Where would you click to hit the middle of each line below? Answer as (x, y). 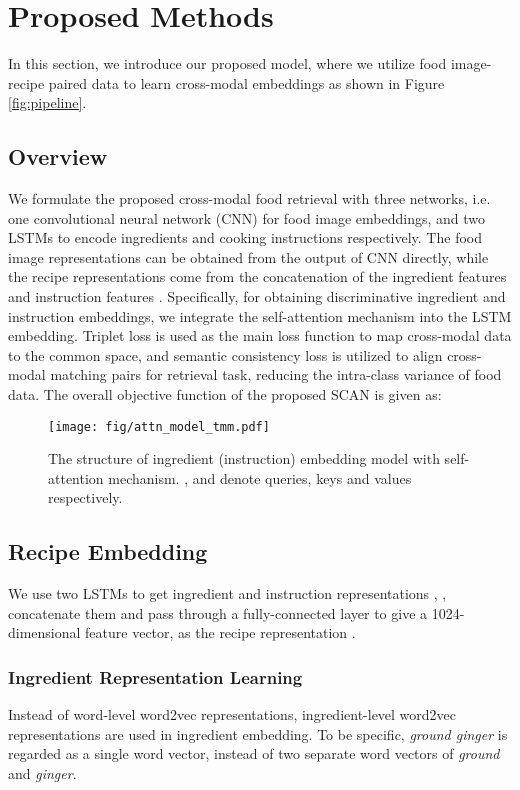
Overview (58, 156)
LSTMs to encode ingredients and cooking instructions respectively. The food (245, 237)
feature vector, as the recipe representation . (220, 632)
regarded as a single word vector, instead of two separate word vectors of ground (254, 753)
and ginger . (42, 773)
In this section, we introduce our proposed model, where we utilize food (227, 63)
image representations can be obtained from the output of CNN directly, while (248, 256)
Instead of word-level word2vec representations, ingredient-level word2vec (232, 714)
